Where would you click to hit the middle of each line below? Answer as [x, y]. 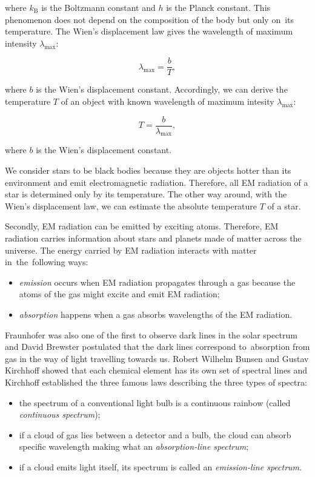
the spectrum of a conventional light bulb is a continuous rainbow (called [155, 402]
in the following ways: [47, 262]
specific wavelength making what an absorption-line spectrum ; [134, 446]
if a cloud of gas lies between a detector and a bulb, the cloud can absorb [155, 434]
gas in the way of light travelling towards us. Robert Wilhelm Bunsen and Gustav [157, 358]
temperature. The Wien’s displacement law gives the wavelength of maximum [149, 31]
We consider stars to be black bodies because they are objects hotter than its [148, 170]
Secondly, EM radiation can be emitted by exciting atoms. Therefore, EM [142, 226]
